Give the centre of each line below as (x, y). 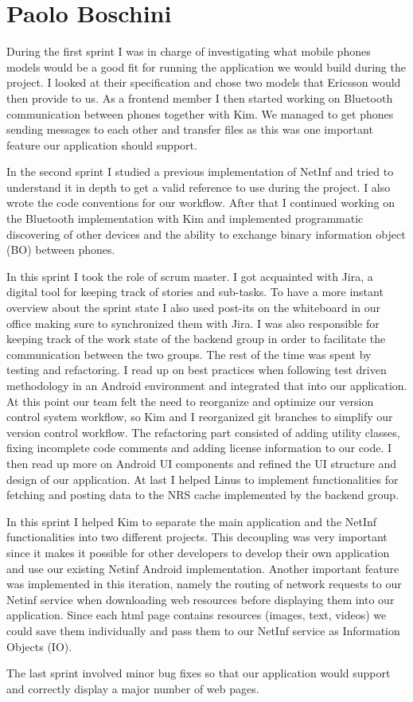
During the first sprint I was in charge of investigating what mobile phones (189, 51)
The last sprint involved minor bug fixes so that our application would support (199, 673)
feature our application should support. (102, 144)
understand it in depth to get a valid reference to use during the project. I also (199, 187)
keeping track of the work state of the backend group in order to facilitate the (196, 339)
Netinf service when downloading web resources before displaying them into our (201, 599)
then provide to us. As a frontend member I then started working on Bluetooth (200, 97)
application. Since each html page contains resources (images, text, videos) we (197, 615)
